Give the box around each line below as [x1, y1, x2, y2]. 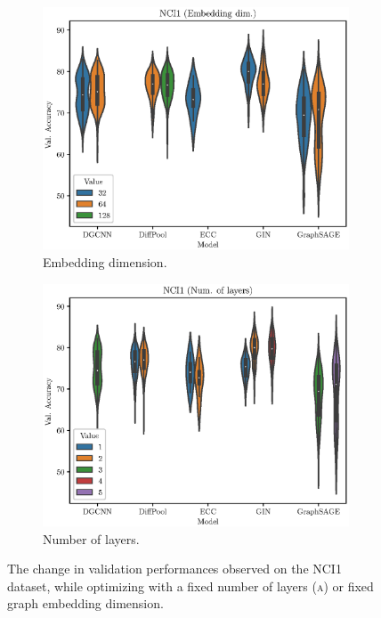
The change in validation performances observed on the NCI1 [7, 559, 342, 578]
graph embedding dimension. [7, 594, 164, 613]
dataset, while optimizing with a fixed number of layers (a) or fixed [7, 576, 374, 595]
